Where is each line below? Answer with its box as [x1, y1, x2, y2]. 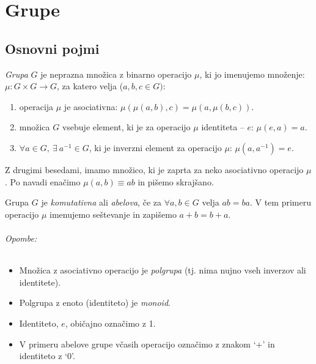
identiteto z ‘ [19, 349, 67, 362]
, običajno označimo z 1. [65, 316, 156, 329]
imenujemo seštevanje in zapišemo [50, 207, 177, 220]
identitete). [19, 275, 61, 288]
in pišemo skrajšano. [138, 175, 214, 188]
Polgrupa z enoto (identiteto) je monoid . [19, 296, 171, 309]
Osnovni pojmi [5, 39, 100, 58]
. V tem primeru [249, 196, 311, 209]
